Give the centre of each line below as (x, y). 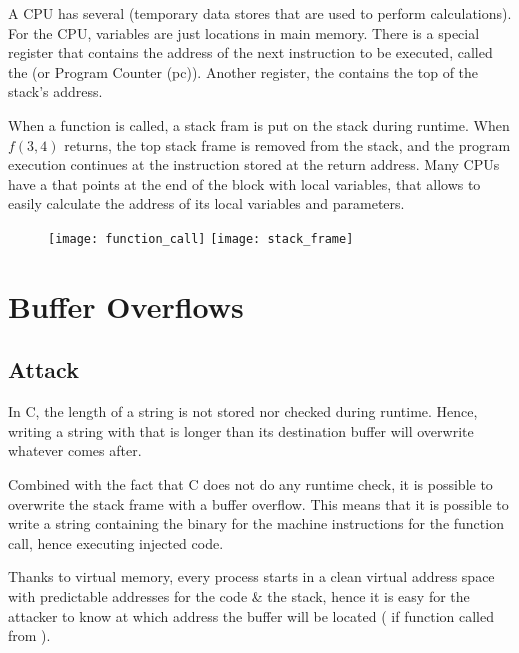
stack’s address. (55, 91)
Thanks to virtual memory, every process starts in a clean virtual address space (251, 576)
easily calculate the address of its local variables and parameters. (206, 203)
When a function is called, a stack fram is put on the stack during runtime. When (259, 124)
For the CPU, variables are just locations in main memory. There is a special (244, 32)
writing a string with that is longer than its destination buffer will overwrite (241, 430)
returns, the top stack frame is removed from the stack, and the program (287, 144)
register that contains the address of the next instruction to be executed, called (250, 52)
